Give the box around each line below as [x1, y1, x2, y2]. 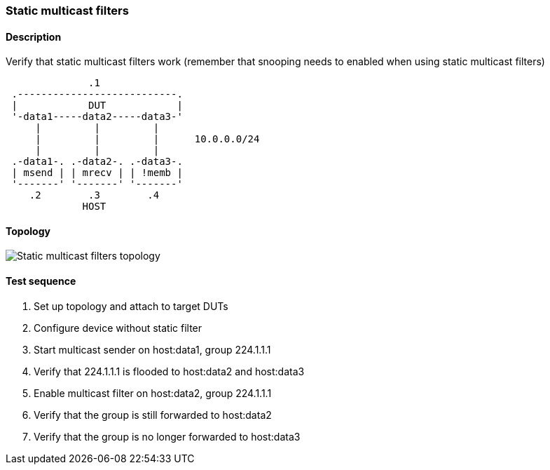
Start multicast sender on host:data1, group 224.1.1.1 [34, 343, 271, 356]
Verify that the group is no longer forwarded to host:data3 [34, 430, 301, 443]
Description [6, 30, 62, 43]
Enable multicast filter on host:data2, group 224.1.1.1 [34, 387, 272, 399]
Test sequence [6, 275, 76, 288]
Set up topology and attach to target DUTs [34, 300, 228, 312]
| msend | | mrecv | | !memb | [11, 167, 183, 179]
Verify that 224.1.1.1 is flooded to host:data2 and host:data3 [34, 365, 305, 377]
